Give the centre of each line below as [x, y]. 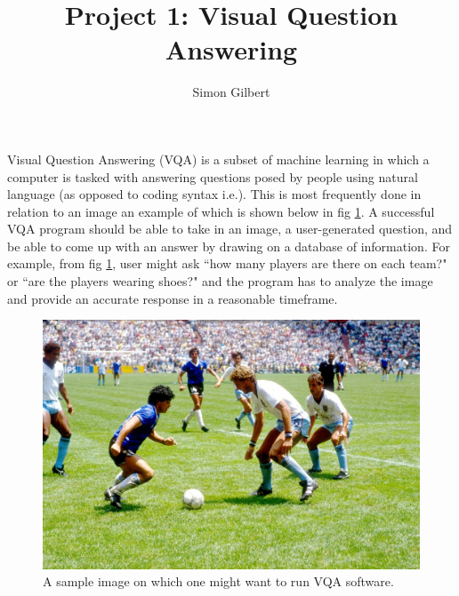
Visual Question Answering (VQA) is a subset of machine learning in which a [218, 159]
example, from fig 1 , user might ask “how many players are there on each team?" [227, 263]
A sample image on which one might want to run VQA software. [218, 581]
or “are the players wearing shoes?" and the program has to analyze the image [220, 281]
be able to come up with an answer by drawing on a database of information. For [229, 246]
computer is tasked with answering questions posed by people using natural [213, 176]
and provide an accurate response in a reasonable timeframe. [173, 298]
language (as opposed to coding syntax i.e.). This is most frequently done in [214, 194]
